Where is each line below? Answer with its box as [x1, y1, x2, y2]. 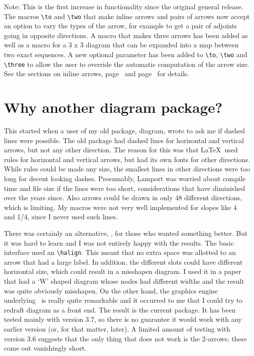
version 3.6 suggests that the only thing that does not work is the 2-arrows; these [4, 333, 247, 343]
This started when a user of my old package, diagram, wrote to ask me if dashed [4, 126, 245, 136]
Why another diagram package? [4, 97, 223, 117]
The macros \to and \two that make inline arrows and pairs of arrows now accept [4, 11, 250, 21]
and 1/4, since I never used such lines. [4, 211, 118, 222]
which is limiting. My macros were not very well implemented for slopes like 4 [4, 202, 237, 212]
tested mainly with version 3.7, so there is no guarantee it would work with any [4, 314, 242, 324]
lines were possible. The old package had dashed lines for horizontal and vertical [4, 135, 244, 145]
